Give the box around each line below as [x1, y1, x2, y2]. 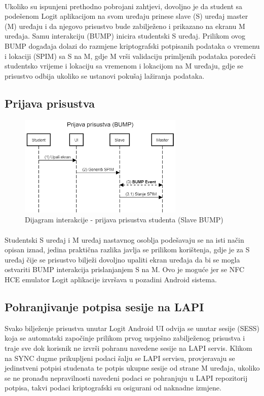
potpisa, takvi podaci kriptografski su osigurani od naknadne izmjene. [5, 382, 221, 393]
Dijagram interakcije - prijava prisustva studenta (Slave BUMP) [25, 214, 223, 225]
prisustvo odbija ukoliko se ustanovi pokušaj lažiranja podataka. [5, 70, 205, 81]
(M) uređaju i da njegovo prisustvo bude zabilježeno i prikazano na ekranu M [5, 20, 245, 31]
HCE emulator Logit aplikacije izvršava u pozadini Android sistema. [5, 274, 217, 284]
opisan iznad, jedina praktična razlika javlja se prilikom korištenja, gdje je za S [5, 244, 250, 255]
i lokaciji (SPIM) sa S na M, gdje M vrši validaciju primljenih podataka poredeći [5, 50, 256, 61]
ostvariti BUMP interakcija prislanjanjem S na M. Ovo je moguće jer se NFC [5, 264, 245, 275]
